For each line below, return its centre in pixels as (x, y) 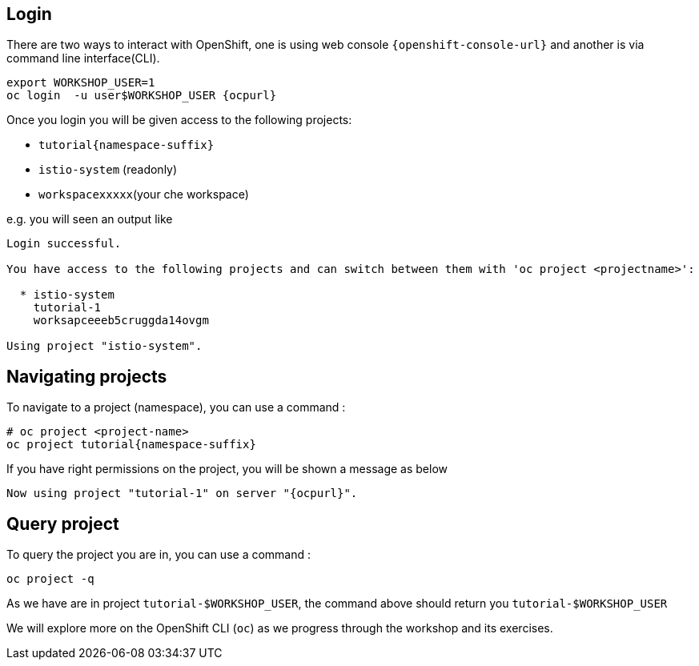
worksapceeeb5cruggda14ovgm (121, 321)
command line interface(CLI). (83, 58)
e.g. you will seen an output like (90, 219)
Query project (63, 524)
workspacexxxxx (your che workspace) (144, 195)
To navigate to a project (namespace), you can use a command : (176, 407)
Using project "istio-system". (104, 346)
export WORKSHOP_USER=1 (81, 83)
